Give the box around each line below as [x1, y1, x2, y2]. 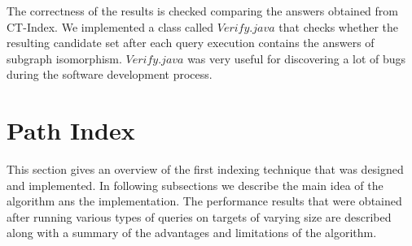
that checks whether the [278, 18, 399, 35]
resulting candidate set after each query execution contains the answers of [7, 34, 375, 51]
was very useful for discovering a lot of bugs [187, 50, 406, 67]
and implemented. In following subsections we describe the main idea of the [7, 176, 384, 193]
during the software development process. [7, 66, 213, 83]
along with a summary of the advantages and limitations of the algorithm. [7, 224, 377, 241]
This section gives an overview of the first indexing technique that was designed [7, 161, 404, 178]
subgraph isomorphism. [7, 50, 122, 67]
